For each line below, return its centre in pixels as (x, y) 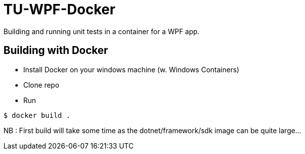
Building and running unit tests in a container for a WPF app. (102, 31)
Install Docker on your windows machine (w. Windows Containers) (131, 69)
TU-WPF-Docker (59, 9)
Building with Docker (56, 51)
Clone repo (41, 85)
